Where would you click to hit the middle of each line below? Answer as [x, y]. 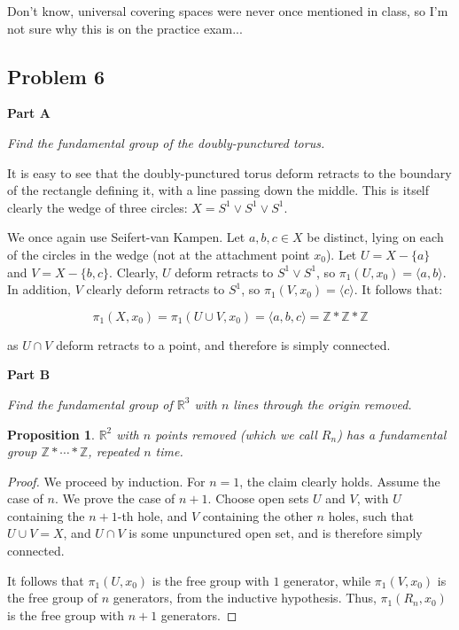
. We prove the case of [115, 498]
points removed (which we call [236, 434]
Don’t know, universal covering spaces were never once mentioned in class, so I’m [228, 11]
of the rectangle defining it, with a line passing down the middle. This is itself [218, 190]
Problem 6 [56, 76]
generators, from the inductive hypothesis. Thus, [245, 598]
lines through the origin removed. [323, 404]
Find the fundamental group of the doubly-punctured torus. [166, 142]
